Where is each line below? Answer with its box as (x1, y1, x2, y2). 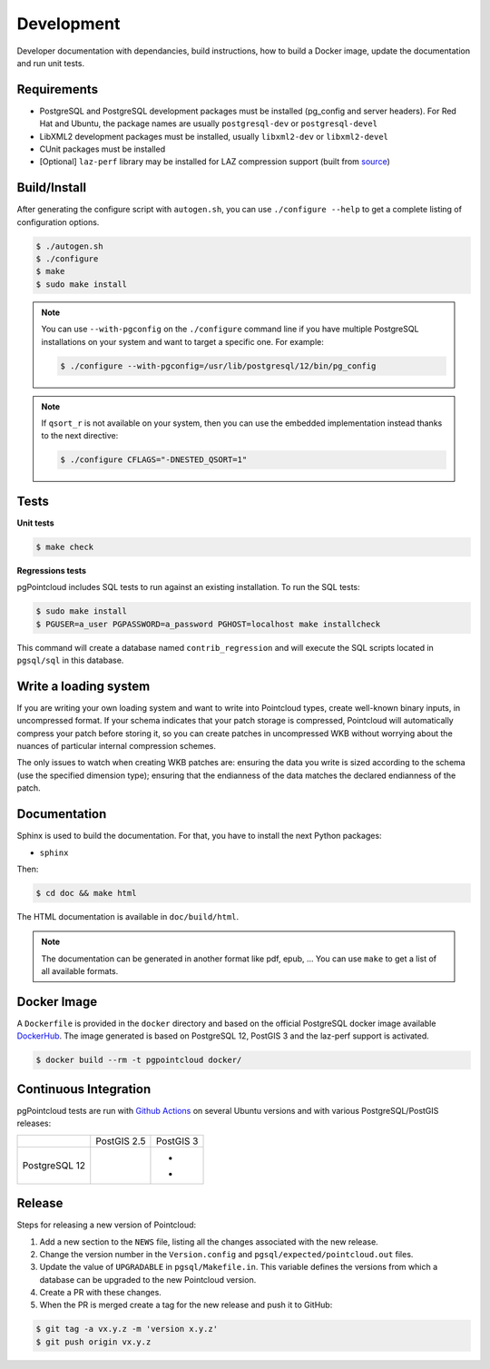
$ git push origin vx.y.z (35, 1336, 152, 1347)
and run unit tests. (16, 57, 85, 68)
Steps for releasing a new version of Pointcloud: (16, 1219, 197, 1230)
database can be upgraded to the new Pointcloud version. (39, 1274, 257, 1285)
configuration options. (16, 216, 100, 227)
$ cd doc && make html (35, 888, 137, 898)
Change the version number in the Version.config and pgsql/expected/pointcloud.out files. (39, 1248, 414, 1259)
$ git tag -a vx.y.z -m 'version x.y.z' (35, 1324, 218, 1335)
